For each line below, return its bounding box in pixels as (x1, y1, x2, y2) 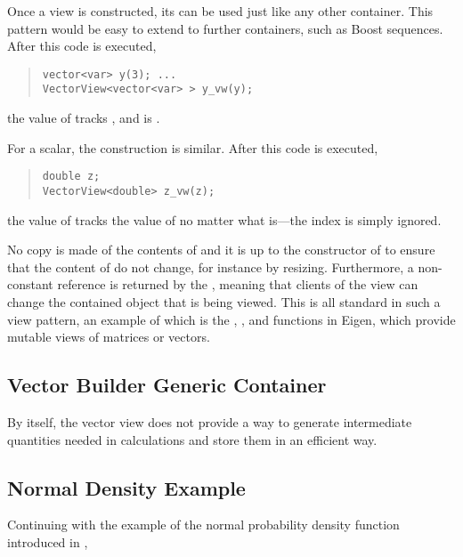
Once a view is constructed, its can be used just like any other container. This (7, 2, 434, 20)
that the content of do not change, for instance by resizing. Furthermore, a (7, 257, 414, 276)
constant (7, 275, 53, 294)
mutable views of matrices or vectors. (7, 327, 210, 346)
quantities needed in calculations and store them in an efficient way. (7, 430, 378, 448)
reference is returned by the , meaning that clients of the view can (57, 275, 418, 294)
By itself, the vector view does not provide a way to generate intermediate (7, 412, 412, 431)
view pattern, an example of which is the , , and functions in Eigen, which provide (7, 310, 456, 328)
